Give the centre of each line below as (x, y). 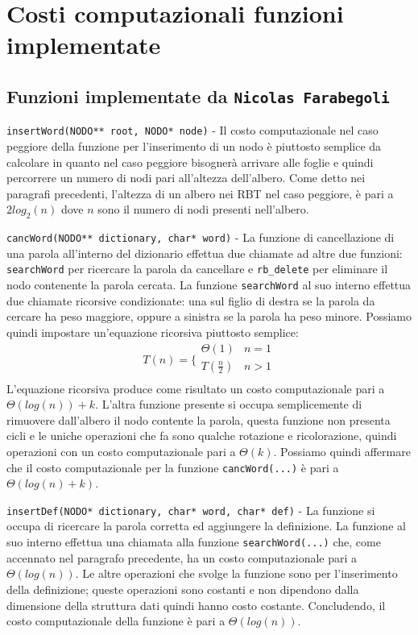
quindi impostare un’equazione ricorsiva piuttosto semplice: (153, 332)
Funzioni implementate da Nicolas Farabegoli (198, 95)
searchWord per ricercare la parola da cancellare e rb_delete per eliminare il (197, 269)
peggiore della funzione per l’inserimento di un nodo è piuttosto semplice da (194, 146)
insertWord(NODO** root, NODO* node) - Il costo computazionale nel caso (192, 130)
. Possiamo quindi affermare (342, 451)
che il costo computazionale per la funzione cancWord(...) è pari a (173, 467)
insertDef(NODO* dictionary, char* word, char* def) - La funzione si (191, 510)
